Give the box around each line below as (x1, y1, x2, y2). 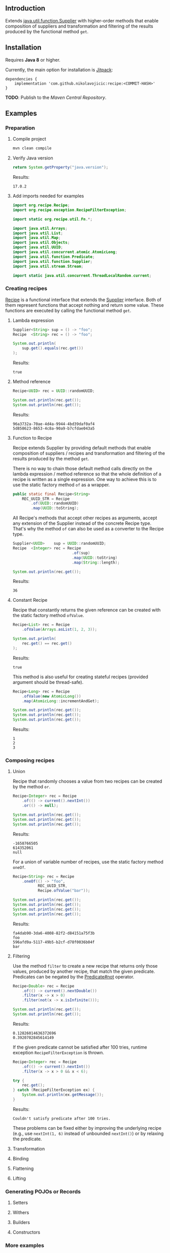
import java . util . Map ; (12, 235, 61, 241)
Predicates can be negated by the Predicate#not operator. (12, 973, 134, 980)
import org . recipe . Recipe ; (12, 203, 70, 208)
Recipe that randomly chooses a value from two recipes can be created (12, 778, 162, 784)
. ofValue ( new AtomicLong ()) (22, 694, 81, 699)
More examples (5, 1242, 45, 1249)
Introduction (5, 4, 46, 13)
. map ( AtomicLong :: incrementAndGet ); (22, 698, 99, 704)
